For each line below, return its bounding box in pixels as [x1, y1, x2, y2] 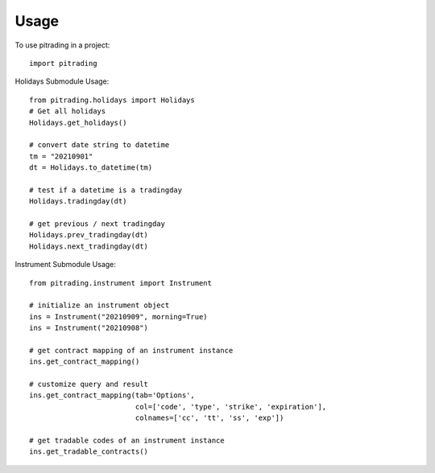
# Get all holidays [29, 107, 106, 116]
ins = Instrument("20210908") [29, 323, 149, 333]
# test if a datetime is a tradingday [29, 185, 183, 195]
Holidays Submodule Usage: [14, 76, 110, 86]
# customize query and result [29, 380, 149, 389]
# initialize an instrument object [29, 301, 170, 310]
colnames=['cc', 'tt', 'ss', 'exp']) [135, 413, 284, 422]
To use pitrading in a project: [14, 40, 110, 50]
